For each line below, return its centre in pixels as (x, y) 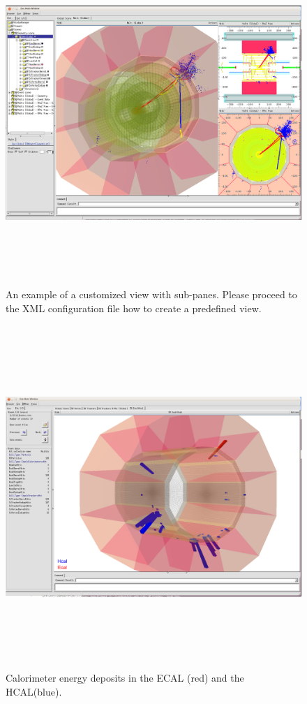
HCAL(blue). (34, 691)
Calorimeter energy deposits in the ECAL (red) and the (125, 678)
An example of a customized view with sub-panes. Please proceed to (151, 294)
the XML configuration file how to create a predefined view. (134, 308)
